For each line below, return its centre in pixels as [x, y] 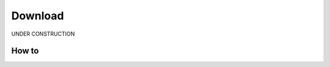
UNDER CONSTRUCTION [43, 34]
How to [25, 51]
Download [38, 16]
